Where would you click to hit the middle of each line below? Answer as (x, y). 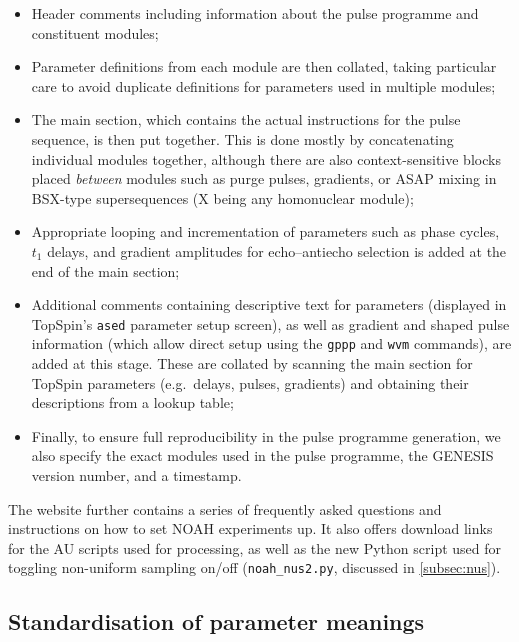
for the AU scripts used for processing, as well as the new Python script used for (255, 547)
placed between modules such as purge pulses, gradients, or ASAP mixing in (264, 178)
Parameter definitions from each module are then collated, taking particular (264, 66)
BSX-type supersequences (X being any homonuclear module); (222, 197)
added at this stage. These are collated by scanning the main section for (252, 363)
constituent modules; (95, 32)
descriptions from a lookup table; (132, 402)
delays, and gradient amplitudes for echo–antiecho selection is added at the (277, 250)
